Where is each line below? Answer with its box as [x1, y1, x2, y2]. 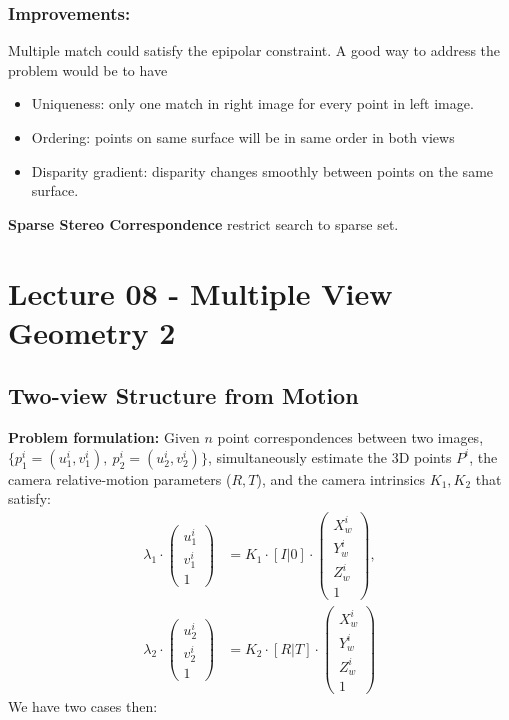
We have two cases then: [8, 696, 158, 717]
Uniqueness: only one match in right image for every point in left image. [31, 93, 474, 114]
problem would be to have [8, 59, 168, 80]
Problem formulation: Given [8, 427, 200, 448]
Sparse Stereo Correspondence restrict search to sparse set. [8, 213, 399, 234]
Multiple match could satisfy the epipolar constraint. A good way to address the [8, 40, 501, 61]
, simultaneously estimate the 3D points [207, 446, 452, 467]
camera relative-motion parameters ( [8, 468, 232, 489]
